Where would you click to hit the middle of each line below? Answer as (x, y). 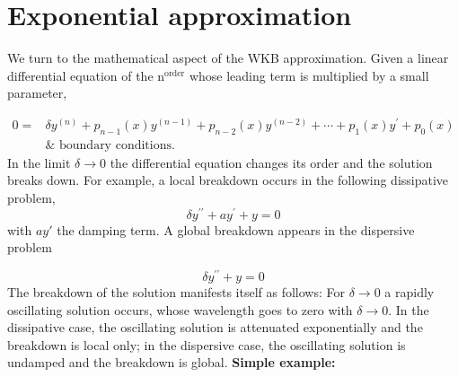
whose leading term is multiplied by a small (309, 75)
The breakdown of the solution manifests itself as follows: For (176, 291)
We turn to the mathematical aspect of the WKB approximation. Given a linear (228, 58)
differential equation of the (80, 75)
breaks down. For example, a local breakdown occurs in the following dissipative (228, 180)
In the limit (39, 162)
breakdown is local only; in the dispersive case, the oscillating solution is (207, 344)
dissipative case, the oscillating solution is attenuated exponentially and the (215, 327)
